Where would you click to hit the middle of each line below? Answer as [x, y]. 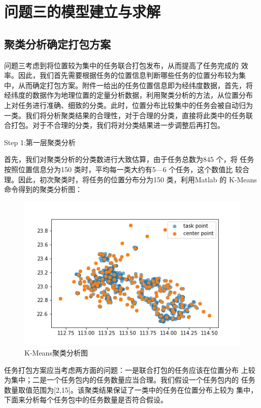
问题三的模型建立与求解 [83, 11]
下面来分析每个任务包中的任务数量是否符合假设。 [86, 400]
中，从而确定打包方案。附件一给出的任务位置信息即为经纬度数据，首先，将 [128, 85]
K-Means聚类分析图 [56, 352]
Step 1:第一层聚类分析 [40, 142]
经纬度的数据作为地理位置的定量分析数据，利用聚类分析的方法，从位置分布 [128, 95]
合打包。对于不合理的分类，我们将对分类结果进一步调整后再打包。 [114, 125]
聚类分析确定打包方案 [57, 44]
